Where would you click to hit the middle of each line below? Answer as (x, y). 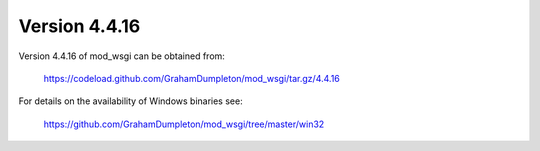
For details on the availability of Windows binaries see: (131, 101)
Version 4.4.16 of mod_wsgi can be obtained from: (121, 56)
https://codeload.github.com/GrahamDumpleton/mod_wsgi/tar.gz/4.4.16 (191, 78)
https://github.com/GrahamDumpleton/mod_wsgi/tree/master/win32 (184, 124)
